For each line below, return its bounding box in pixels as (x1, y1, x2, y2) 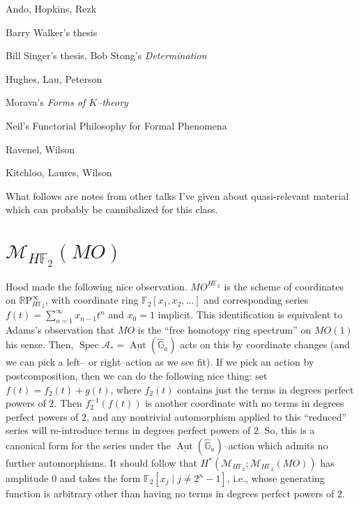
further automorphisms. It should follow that (6, 456, 197, 470)
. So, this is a (259, 423, 315, 437)
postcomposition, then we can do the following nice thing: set (6, 368, 268, 383)
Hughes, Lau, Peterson (6, 71, 102, 86)
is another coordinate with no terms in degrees (145, 396, 344, 410)
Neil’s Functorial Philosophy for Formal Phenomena (6, 118, 227, 132)
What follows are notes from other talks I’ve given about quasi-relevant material (6, 188, 349, 203)
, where (110, 382, 142, 396)
